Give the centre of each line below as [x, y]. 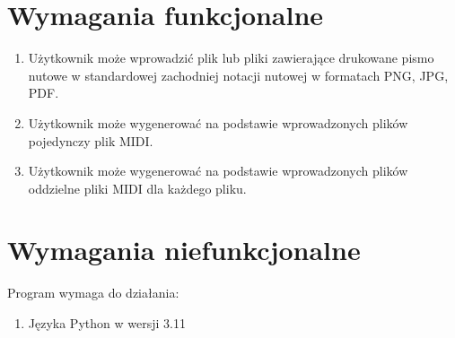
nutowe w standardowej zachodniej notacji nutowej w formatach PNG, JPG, [238, 75]
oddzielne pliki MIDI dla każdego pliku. [137, 188]
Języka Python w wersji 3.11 [107, 323]
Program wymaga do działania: [93, 293]
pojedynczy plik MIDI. [91, 140]
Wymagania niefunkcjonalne [184, 250]
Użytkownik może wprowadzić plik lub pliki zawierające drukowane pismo [231, 58]
